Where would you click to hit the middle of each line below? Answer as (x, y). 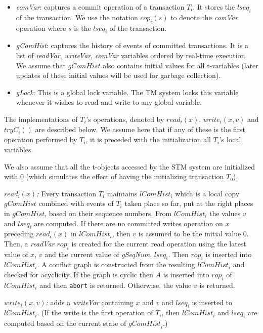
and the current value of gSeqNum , (98, 254)
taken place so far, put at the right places (189, 203)
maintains (122, 193)
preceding (19, 234)
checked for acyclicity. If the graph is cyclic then (79, 275)
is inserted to (212, 302)
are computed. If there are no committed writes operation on (128, 223)
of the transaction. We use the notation (77, 17)
